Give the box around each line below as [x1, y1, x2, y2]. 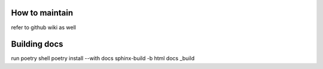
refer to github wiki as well [11, 24, 76, 31]
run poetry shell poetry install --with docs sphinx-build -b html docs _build [11, 55, 194, 62]
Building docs [11, 39, 63, 49]
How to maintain [11, 8, 74, 18]
